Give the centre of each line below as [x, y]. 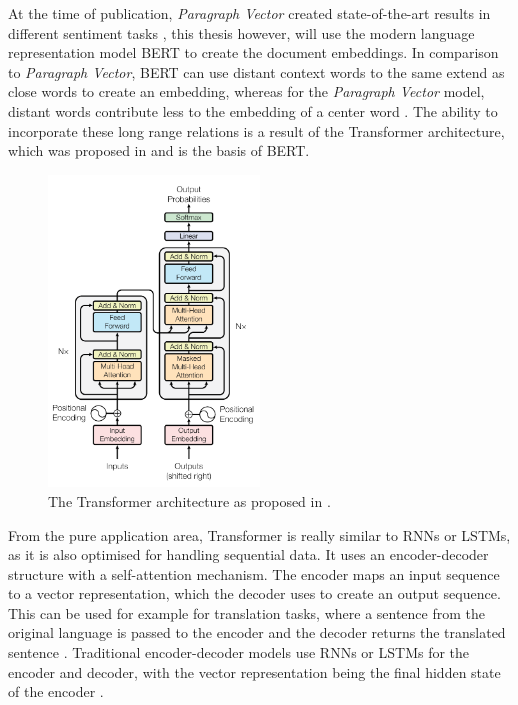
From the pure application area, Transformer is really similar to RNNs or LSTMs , [259, 534]
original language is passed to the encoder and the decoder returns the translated [257, 632]
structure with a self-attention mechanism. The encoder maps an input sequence [254, 573]
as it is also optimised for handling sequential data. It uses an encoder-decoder [248, 554]
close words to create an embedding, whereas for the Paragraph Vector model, [246, 91]
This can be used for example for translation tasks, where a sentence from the [247, 612]
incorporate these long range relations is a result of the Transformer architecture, [256, 130]
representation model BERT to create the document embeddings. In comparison [253, 52]
